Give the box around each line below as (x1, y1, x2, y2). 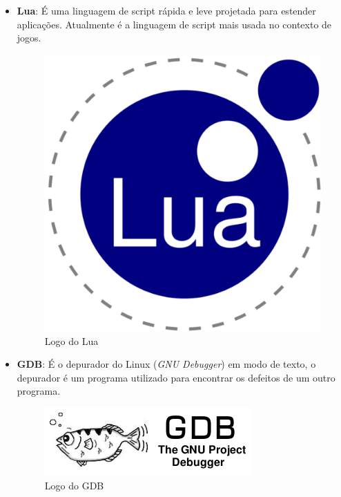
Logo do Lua (44, 333, 99, 348)
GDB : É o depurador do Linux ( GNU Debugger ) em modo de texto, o (17, 357, 316, 371)
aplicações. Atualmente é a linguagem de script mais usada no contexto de (17, 17, 332, 31)
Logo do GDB (44, 478, 104, 492)
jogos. (17, 30, 41, 45)
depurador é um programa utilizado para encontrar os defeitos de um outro (17, 370, 335, 384)
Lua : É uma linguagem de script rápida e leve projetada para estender (17, 3, 316, 17)
